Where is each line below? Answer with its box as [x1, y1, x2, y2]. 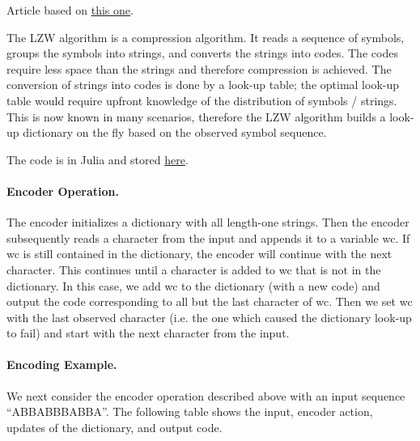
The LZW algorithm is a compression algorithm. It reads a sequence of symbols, [6, 28, 405, 45]
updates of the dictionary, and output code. [6, 418, 223, 435]
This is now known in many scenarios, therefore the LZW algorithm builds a [6, 108, 386, 125]
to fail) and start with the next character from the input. [6, 324, 290, 341]
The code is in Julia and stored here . [6, 151, 189, 167]
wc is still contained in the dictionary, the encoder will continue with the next [6, 245, 392, 262]
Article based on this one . [6, 2, 134, 18]
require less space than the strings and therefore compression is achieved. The [6, 60, 392, 77]
